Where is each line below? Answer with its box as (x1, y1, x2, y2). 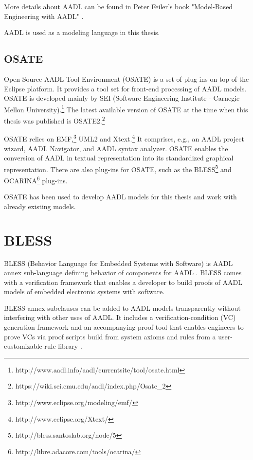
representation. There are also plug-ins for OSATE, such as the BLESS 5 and (4, 162, 232, 174)
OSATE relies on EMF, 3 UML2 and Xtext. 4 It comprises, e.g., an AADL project (4, 132, 244, 143)
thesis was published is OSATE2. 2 (4, 114, 105, 125)
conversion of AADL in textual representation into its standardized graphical (4, 153, 234, 163)
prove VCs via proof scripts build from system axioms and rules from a (4, 331, 216, 341)
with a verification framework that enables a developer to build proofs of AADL (4, 277, 242, 287)
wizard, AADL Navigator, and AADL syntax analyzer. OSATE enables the (4, 143, 228, 153)
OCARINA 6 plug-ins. (4, 174, 68, 185)
